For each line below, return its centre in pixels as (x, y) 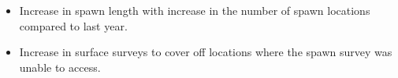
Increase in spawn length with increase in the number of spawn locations (195, 10)
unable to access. (60, 67)
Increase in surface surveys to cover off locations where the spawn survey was (206, 52)
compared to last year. (73, 25)
